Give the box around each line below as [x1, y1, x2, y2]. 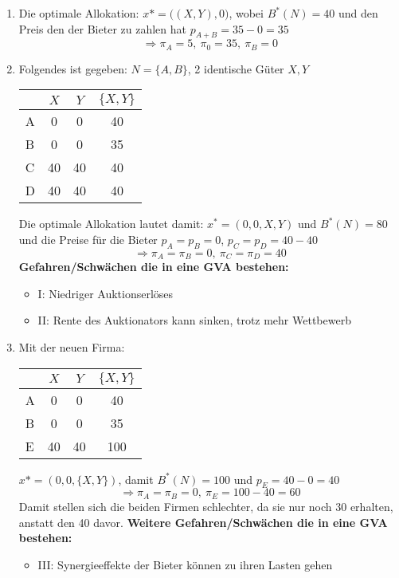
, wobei [229, 5, 264, 21]
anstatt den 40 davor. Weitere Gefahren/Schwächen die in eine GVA [18, 513, 388, 530]
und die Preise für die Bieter [18, 231, 158, 248]
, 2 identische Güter [187, 60, 284, 77]
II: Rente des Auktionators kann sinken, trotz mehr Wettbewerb [37, 312, 351, 328]
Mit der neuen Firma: [18, 339, 125, 356]
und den [338, 5, 378, 21]
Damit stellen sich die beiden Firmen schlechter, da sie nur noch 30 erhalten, [18, 497, 393, 514]
